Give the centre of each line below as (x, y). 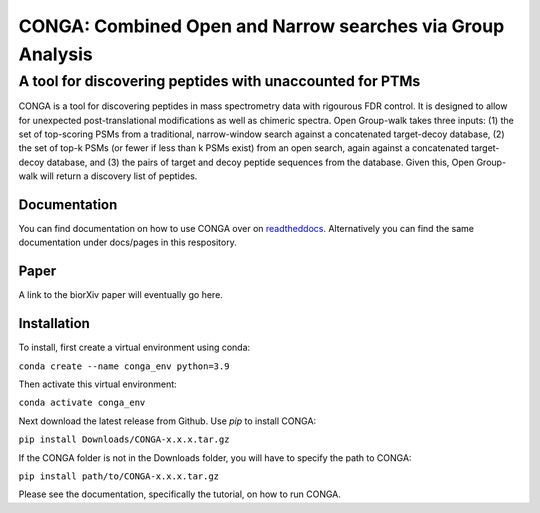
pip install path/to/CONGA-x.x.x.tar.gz (119, 476)
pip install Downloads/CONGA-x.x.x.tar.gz (124, 439)
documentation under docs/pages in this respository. (127, 242)
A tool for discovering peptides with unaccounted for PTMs (219, 81)
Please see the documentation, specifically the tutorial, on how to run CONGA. (180, 494)
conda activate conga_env (82, 403)
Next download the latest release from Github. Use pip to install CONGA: (167, 421)
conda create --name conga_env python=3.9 (124, 366)
